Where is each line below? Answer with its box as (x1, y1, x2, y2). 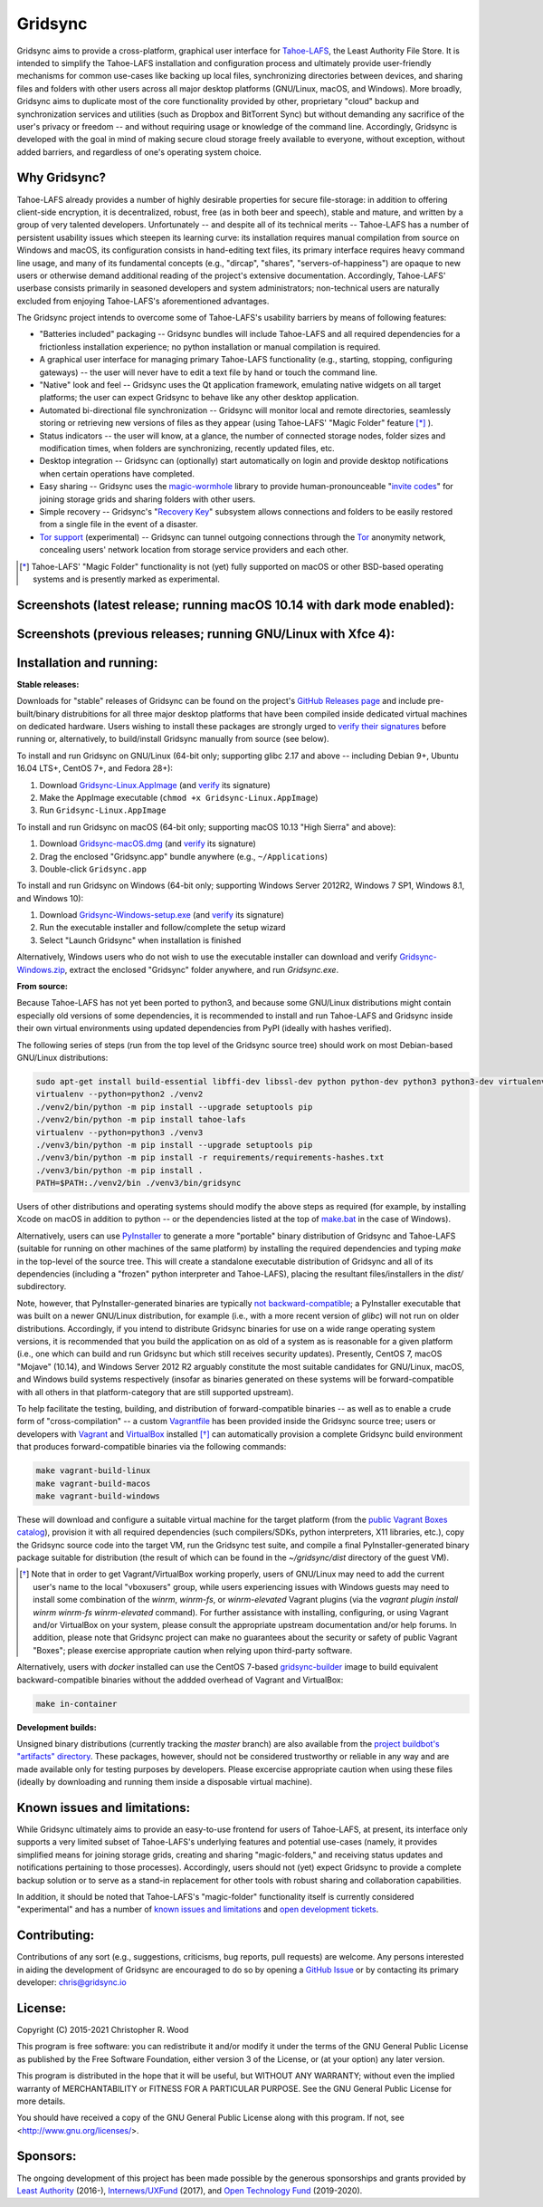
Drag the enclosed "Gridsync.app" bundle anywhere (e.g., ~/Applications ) (39, 851, 329, 862)
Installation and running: (16, 655, 158, 670)
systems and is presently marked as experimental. (33, 573, 221, 584)
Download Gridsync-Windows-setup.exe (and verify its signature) (39, 910, 285, 920)
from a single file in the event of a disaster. (39, 519, 198, 530)
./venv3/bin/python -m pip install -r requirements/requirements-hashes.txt (35, 1152, 385, 1163)
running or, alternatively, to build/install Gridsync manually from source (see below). (16, 734, 329, 745)
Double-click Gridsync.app (39, 863, 147, 874)
